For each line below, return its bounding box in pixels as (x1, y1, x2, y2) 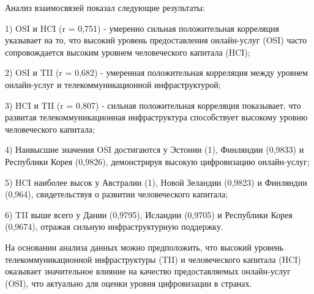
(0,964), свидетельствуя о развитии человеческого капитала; (5, 188, 228, 200)
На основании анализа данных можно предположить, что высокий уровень (5, 240, 284, 253)
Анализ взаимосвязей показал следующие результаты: (5, 1, 205, 13)
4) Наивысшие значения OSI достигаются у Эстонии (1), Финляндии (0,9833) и (5, 143, 304, 156)
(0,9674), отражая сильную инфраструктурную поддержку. (5, 220, 223, 233)
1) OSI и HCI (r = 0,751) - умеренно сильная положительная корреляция (5, 21, 279, 34)
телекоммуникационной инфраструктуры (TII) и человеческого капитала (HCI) (5, 252, 301, 265)
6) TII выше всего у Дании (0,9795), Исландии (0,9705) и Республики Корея (5, 208, 293, 221)
